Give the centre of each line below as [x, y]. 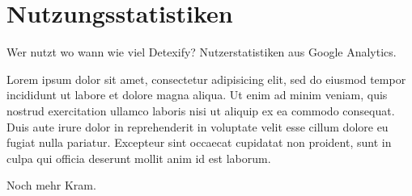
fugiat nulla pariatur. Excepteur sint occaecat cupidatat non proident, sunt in [199, 142]
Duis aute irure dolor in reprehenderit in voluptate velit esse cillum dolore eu [198, 126]
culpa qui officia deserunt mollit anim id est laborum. [139, 158]
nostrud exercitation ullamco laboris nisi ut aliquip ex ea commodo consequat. [201, 110]
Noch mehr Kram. [51, 185]
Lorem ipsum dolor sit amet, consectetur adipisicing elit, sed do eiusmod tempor [206, 79]
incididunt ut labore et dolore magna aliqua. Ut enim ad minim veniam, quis [197, 95]
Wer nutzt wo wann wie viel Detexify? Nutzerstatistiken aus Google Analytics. [202, 52]
